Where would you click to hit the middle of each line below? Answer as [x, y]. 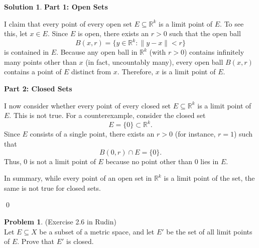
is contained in [27, 52]
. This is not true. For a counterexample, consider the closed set [107, 115]
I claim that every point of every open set [68, 23]
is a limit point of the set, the [209, 178]
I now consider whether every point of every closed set [88, 105]
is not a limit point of [63, 161]
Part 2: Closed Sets [38, 89]
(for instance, [195, 134]
